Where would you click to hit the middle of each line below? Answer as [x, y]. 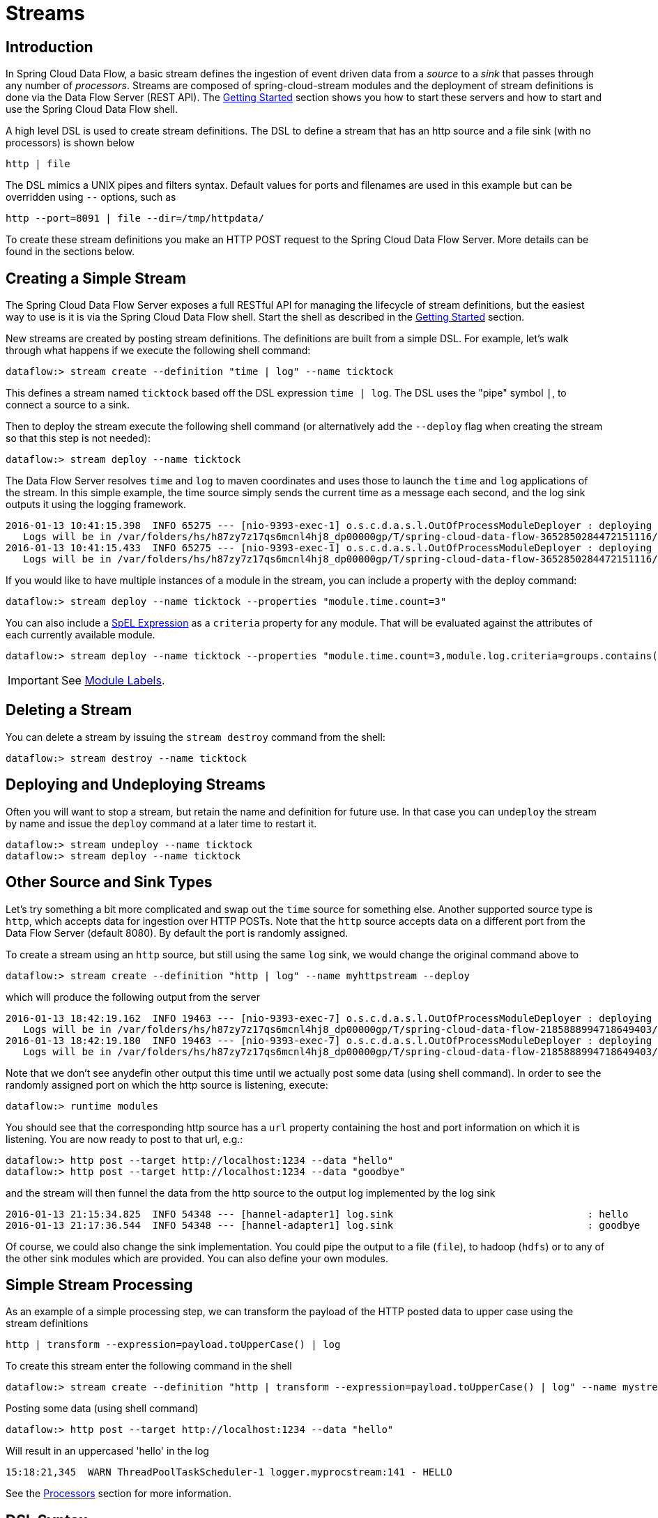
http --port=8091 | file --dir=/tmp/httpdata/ [135, 219]
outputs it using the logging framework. [96, 505]
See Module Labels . [113, 681]
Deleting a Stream [69, 710]
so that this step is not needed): [78, 438]
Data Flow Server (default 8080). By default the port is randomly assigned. [177, 933]
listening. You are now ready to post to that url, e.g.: [124, 1139]
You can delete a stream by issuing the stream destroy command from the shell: [196, 737]
